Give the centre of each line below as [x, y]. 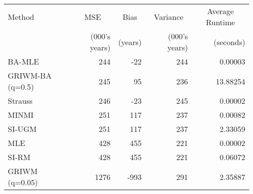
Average [220, 11]
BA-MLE [24, 61]
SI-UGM [22, 129]
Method [21, 16]
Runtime [220, 22]
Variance [169, 16]
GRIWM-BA [30, 75]
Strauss [20, 101]
